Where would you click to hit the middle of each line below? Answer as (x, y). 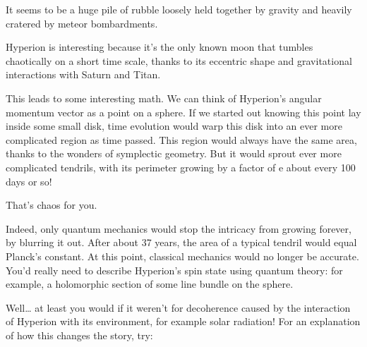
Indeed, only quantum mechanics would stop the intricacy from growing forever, (179, 228)
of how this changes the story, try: (79, 335)
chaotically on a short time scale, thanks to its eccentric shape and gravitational (179, 60)
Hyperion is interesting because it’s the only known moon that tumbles (160, 47)
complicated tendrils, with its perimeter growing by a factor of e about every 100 (181, 167)
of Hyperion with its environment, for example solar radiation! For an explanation (183, 321)
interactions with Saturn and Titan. (83, 74)
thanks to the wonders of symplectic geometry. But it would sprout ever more (174, 153)
